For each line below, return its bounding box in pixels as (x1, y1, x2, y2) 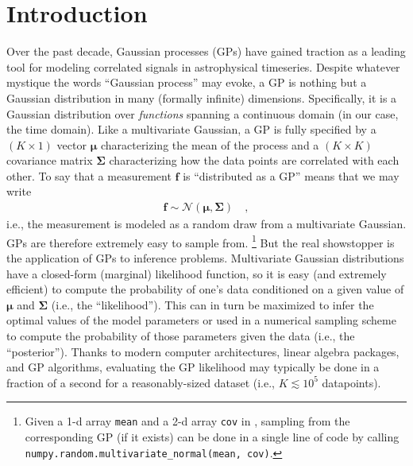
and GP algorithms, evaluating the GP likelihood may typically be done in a (6, 359, 380, 375)
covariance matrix (6, 152, 93, 169)
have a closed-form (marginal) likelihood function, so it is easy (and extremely (6, 265, 387, 282)
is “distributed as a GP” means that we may (183, 167, 399, 184)
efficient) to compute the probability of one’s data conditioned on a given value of (6, 281, 404, 297)
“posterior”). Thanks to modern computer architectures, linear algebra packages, (6, 343, 399, 359)
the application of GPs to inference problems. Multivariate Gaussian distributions (6, 249, 404, 266)
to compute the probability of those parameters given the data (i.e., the (6, 327, 355, 344)
